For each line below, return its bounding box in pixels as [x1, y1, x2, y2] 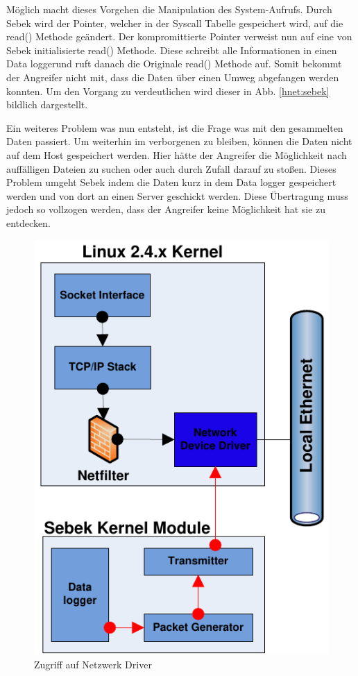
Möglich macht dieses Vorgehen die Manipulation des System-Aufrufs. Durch [6, 2, 332, 16]
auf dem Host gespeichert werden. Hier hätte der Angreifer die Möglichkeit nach [6, 147, 347, 162]
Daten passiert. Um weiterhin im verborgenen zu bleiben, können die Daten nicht [6, 134, 352, 149]
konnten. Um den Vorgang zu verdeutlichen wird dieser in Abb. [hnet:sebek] [6, 83, 330, 98]
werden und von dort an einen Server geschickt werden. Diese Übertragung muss [6, 188, 348, 203]
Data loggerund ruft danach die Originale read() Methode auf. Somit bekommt [6, 56, 342, 71]
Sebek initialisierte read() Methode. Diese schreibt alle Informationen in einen [6, 42, 337, 57]
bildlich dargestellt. [6, 97, 88, 112]
